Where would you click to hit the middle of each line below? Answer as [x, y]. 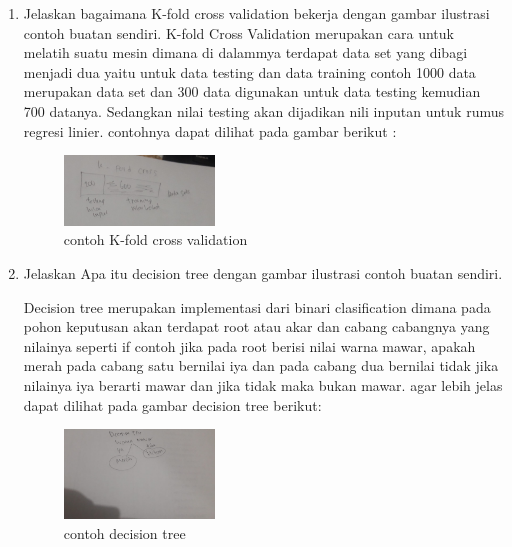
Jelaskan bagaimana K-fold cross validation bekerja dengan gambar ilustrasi [256, 13]
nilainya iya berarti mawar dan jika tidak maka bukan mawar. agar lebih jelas [263, 385]
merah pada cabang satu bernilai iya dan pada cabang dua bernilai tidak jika [261, 365]
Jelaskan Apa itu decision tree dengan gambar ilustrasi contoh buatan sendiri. [263, 273]
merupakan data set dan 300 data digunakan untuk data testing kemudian [252, 91]
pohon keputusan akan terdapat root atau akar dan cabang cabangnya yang [256, 326]
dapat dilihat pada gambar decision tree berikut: [172, 404]
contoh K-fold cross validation [155, 239]
